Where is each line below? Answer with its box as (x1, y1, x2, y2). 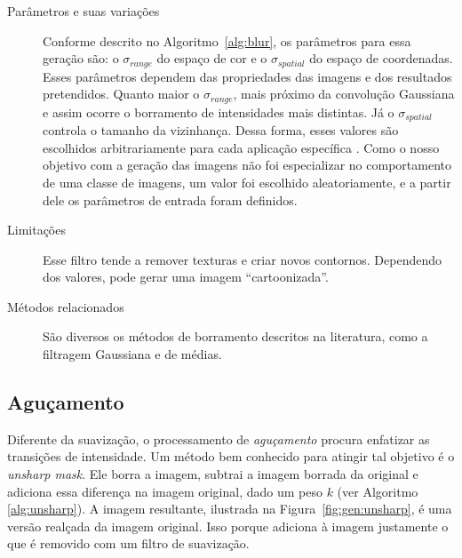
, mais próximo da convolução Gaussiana (233, 84, 455, 103)
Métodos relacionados (7, 297, 124, 315)
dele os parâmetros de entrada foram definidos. (43, 190, 298, 209)
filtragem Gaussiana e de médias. (43, 345, 222, 363)
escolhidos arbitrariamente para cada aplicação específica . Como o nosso (43, 138, 440, 156)
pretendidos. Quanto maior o (43, 84, 200, 103)
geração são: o (43, 49, 119, 68)
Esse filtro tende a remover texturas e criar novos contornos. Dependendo (43, 250, 442, 268)
